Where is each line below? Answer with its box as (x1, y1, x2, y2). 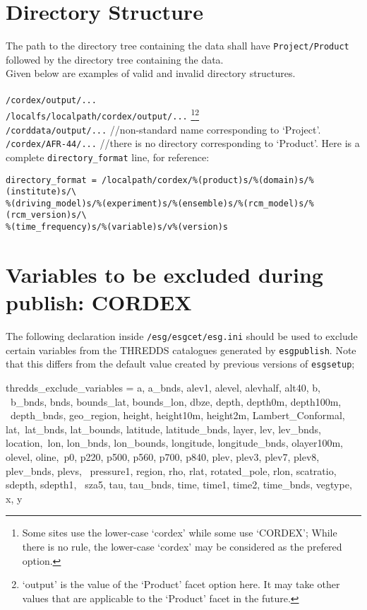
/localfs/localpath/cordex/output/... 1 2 (6, 106, 200, 122)
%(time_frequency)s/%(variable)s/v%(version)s (6, 222, 228, 233)
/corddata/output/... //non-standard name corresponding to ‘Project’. (6, 122, 321, 136)
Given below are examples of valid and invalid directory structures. (6, 66, 296, 81)
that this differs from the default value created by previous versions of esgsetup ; (6, 356, 355, 371)
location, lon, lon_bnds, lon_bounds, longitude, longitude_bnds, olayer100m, (6, 435, 343, 450)
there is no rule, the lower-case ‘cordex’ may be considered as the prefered (22, 539, 342, 553)
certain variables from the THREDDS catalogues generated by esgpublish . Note (6, 342, 356, 357)
